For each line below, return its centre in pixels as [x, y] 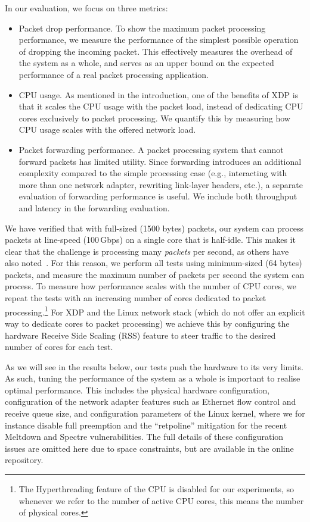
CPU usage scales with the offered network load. [107, 129]
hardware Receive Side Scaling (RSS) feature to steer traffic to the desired [140, 335]
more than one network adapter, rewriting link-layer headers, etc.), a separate [161, 184]
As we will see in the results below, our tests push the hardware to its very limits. [154, 366]
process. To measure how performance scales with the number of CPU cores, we [151, 286]
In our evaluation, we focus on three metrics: [86, 8]
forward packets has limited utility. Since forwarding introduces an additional [160, 161]
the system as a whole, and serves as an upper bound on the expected [146, 63]
